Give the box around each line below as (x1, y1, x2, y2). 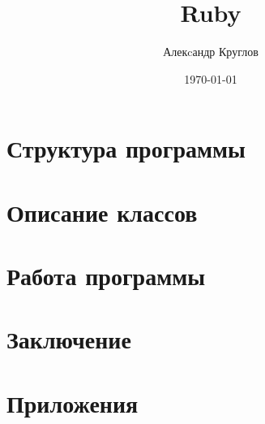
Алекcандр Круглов (163, 43, 259, 60)
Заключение (6, 322, 131, 356)
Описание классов (6, 195, 198, 228)
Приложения (6, 386, 139, 419)
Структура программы (6, 132, 246, 165)
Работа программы (6, 259, 206, 292)
